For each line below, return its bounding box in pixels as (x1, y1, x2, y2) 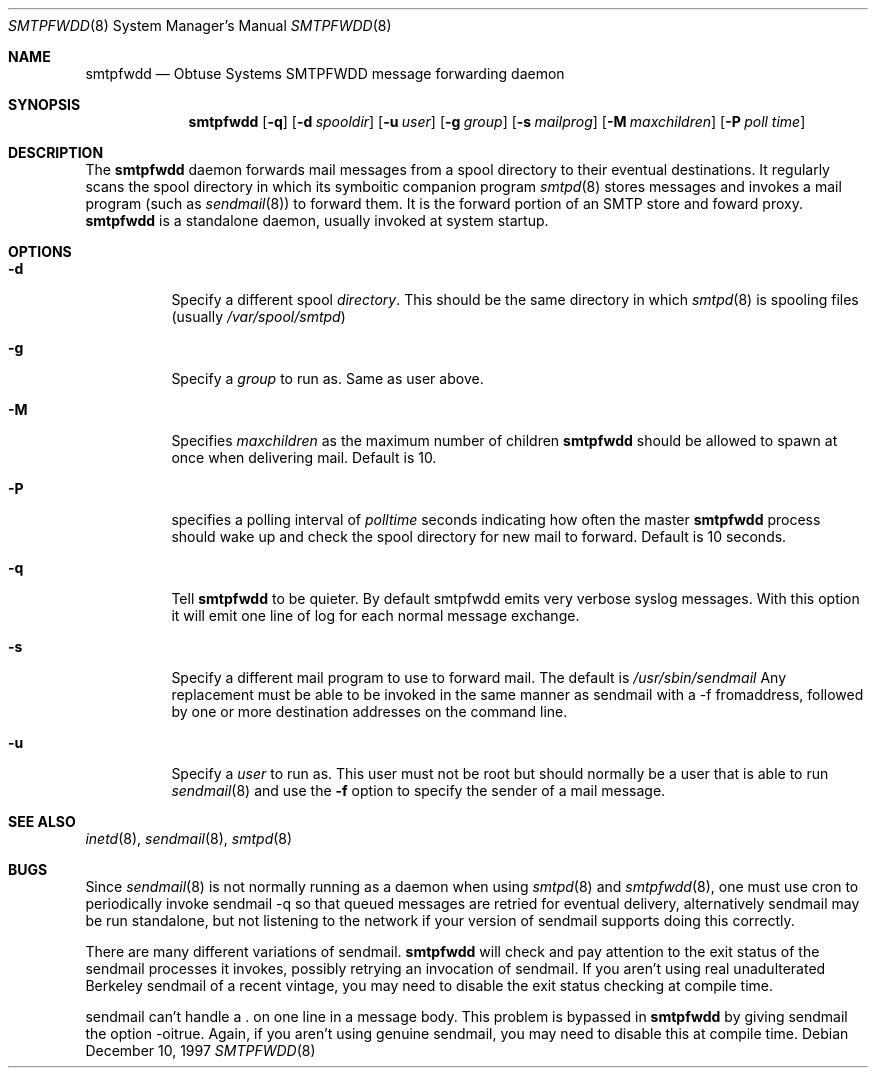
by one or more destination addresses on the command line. (171, 703, 568, 720)
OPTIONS (8, 243, 72, 260)
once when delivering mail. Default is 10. (171, 449, 437, 466)
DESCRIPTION (8, 144, 104, 161)
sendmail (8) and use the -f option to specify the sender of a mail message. (171, 782, 666, 799)
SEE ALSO (8, 813, 76, 830)
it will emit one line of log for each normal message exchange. (171, 607, 580, 624)
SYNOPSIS (8, 96, 81, 113)
